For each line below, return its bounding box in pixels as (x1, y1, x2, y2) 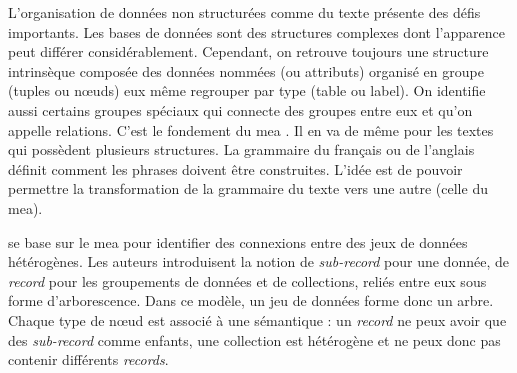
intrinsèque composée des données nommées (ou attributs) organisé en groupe (8, 60, 484, 81)
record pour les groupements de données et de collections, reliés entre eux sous (8, 270, 487, 291)
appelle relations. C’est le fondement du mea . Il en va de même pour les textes (8, 119, 494, 140)
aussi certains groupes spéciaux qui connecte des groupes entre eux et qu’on (8, 99, 473, 120)
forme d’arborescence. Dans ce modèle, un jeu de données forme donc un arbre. (8, 290, 494, 311)
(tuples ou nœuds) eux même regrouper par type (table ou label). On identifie (8, 80, 486, 101)
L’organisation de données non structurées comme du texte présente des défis (8, 2, 481, 22)
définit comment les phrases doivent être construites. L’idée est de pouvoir (8, 158, 463, 179)
